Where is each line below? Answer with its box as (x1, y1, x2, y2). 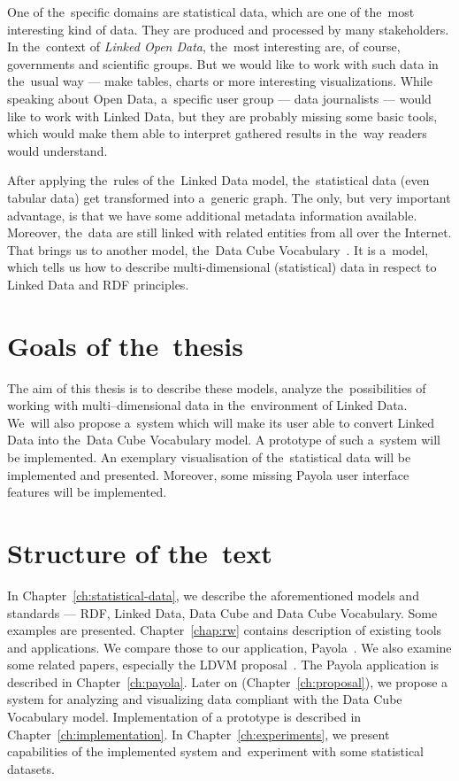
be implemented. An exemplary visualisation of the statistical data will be (7, 448, 411, 466)
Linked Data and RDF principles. (7, 275, 189, 293)
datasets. (7, 759, 55, 777)
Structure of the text (7, 534, 272, 570)
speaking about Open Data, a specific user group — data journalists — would (7, 89, 432, 107)
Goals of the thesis (7, 327, 243, 363)
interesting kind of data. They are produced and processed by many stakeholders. (7, 19, 449, 38)
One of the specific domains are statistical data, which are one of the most (7, 3, 415, 20)
